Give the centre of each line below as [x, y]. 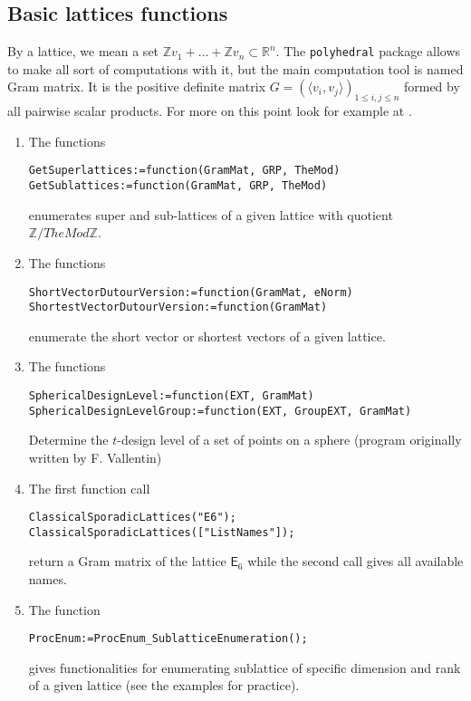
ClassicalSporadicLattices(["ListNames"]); [162, 532]
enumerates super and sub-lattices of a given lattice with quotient [211, 214]
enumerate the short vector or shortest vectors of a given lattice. [207, 336]
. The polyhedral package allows [368, 51]
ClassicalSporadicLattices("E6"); [132, 518]
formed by [432, 86]
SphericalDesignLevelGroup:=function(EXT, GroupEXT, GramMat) [220, 411]
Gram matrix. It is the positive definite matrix [137, 86]
